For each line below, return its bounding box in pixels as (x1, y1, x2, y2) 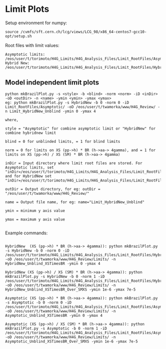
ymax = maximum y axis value (5, 217, 65, 222)
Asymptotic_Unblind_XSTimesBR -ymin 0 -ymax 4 (5, 313, 103, 318)
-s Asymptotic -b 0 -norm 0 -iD (5, 300, 72, 305)
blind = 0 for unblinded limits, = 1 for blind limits (5, 139, 121, 144)
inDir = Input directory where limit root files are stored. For (5, 161, 142, 166)
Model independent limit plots (5, 78, 99, 87)
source (5, 29, 19, 34)
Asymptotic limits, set (5, 165, 54, 170)
